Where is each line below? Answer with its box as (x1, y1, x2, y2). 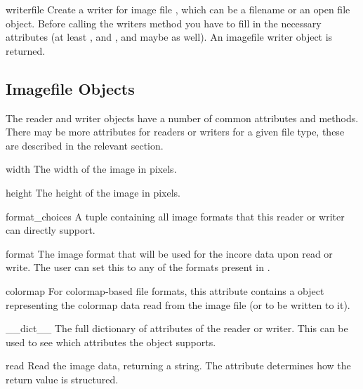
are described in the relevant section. (6, 138, 164, 152)
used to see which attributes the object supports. (6, 334, 216, 349)
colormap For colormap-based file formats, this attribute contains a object (6, 283, 324, 298)
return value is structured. (6, 371, 119, 386)
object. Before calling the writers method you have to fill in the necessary (6, 15, 322, 30)
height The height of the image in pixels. (6, 185, 180, 199)
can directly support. (6, 223, 95, 237)
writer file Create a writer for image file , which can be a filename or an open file (6, 2, 350, 16)
